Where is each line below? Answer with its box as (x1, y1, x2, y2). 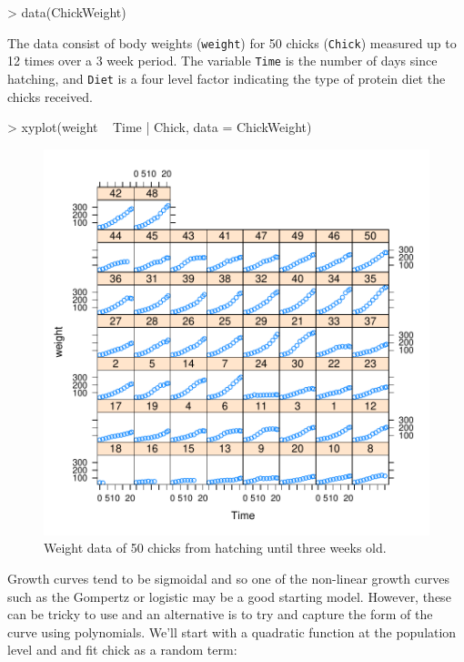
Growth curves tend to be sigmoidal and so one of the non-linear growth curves (7, 568, 449, 587)
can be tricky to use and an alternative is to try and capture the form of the (7, 605, 433, 624)
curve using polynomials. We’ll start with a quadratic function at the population (7, 622, 457, 641)
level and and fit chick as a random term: (7, 640, 237, 659)
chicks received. (7, 87, 93, 106)
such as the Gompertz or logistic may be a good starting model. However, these (7, 586, 451, 606)
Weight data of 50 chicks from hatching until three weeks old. (44, 538, 387, 557)
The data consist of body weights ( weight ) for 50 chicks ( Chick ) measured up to (7, 33, 457, 52)
